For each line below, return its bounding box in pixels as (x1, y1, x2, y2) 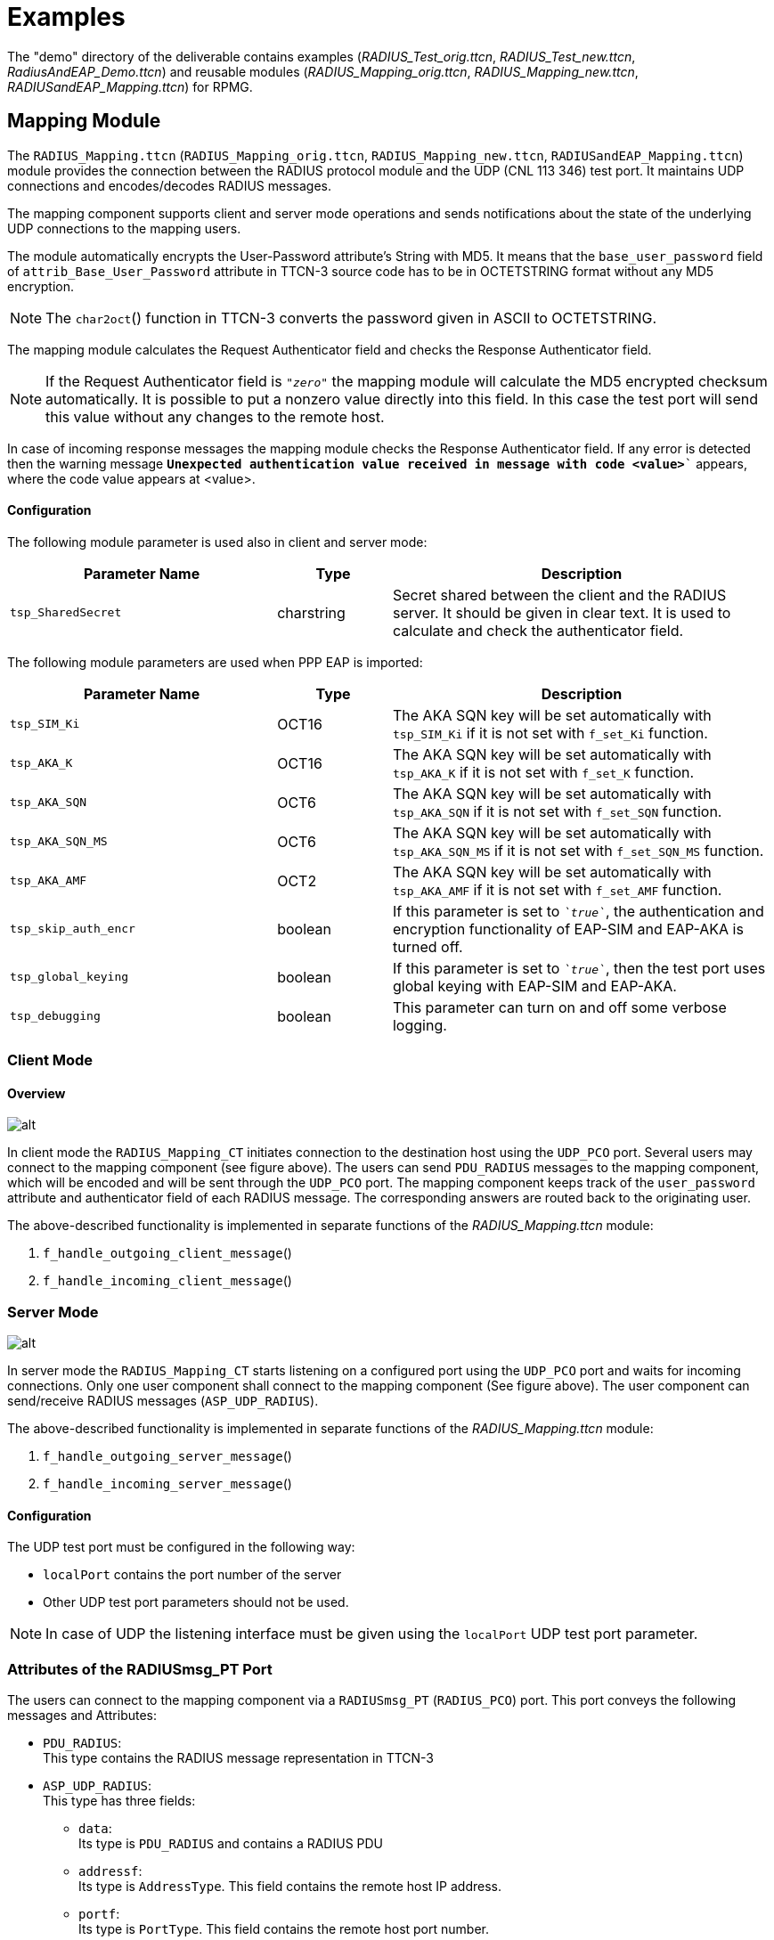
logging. (392, 1015, 447, 1034)
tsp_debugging (10, 1009, 101, 1023)
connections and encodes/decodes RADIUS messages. (7, 177, 331, 193)
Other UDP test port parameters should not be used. (43, 1594, 349, 1610)
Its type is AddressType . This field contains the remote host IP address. (78, 1879, 501, 1895)
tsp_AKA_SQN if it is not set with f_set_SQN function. (392, 802, 722, 820)
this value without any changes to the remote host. (45, 407, 385, 426)
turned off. (392, 937, 463, 956)
